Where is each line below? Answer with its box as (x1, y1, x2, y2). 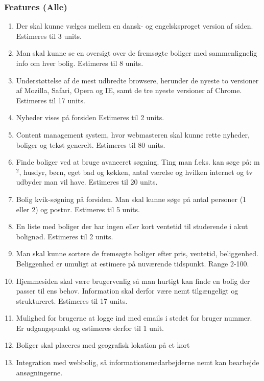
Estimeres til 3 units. (16, 30, 82, 41)
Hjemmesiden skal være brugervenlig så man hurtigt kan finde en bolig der (16, 275, 250, 286)
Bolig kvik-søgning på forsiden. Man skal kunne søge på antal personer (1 (16, 193, 247, 204)
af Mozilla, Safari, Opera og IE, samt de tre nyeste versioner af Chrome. (16, 85, 242, 96)
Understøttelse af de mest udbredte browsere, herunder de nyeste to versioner (16, 75, 259, 85)
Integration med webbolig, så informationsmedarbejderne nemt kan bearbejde (16, 357, 259, 368)
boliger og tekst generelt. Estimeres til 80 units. (16, 139, 165, 150)
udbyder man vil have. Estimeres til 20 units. (16, 176, 158, 187)
